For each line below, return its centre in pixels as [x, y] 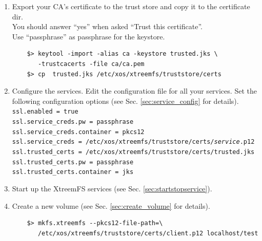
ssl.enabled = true [45, 112]
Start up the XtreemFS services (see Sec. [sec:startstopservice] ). [112, 188]
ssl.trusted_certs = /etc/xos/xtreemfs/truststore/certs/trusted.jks [133, 152]
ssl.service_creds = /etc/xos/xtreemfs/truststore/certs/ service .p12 [133, 142]
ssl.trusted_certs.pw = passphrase [73, 162]
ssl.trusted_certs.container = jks [73, 172]
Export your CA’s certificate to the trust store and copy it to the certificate [131, 6]
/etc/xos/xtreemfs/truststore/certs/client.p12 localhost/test [148, 233]
